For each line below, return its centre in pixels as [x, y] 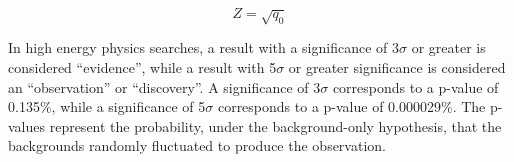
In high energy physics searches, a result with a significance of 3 [203, 47]
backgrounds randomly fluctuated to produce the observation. [197, 145]
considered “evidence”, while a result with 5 [142, 66]
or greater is [448, 47]
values [27, 125]
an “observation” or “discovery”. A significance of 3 [164, 86]
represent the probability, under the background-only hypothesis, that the [275, 125]
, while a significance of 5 [128, 106]
